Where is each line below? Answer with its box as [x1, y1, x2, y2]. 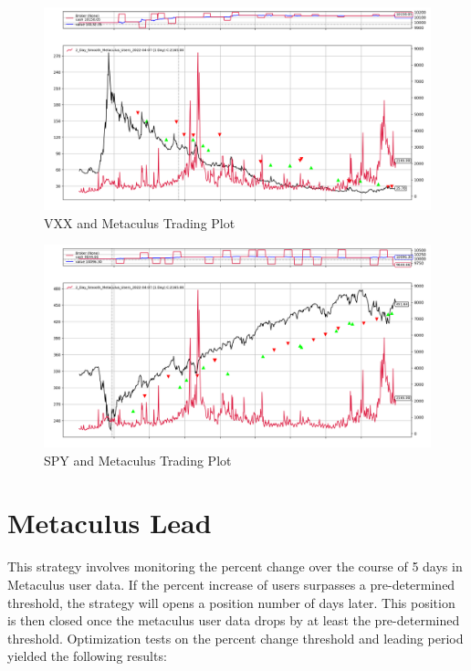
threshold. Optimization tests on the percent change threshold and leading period [7, 628, 464, 647]
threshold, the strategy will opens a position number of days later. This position [7, 592, 455, 612]
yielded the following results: [7, 646, 167, 666]
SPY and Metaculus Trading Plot [44, 450, 232, 469]
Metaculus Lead [7, 504, 212, 541]
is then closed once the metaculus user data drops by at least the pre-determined [7, 611, 460, 630]
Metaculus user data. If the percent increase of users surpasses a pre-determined [7, 574, 455, 593]
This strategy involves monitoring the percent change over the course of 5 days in [7, 557, 463, 576]
